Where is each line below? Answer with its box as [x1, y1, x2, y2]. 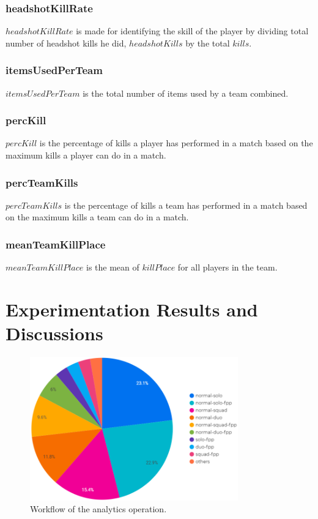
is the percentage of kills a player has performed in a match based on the [39, 136, 313, 149]
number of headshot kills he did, [6, 36, 127, 49]
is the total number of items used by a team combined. [83, 86, 289, 99]
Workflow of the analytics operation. [30, 502, 167, 515]
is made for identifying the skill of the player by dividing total [76, 24, 309, 37]
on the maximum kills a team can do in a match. [6, 211, 189, 223]
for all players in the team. [177, 261, 278, 274]
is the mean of [86, 261, 139, 274]
